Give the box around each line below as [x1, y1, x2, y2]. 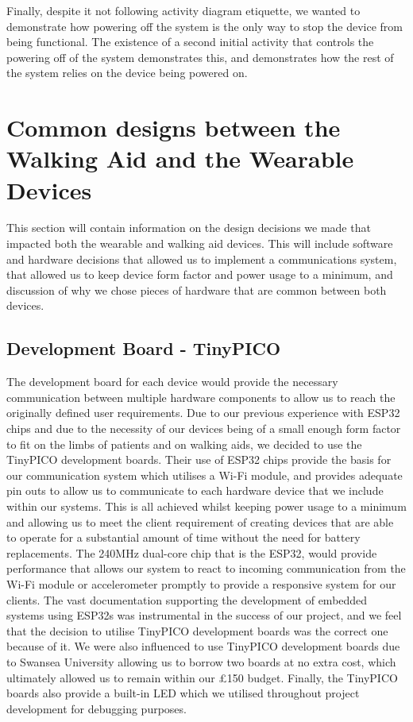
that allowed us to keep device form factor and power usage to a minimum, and [6, 266, 393, 283]
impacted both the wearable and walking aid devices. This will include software [6, 235, 393, 252]
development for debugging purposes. [6, 700, 187, 716]
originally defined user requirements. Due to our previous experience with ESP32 [6, 404, 400, 421]
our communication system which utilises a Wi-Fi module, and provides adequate [6, 466, 403, 483]
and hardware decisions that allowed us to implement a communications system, [6, 250, 397, 267]
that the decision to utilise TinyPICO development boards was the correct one [6, 622, 388, 639]
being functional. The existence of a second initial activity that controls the [6, 33, 374, 50]
